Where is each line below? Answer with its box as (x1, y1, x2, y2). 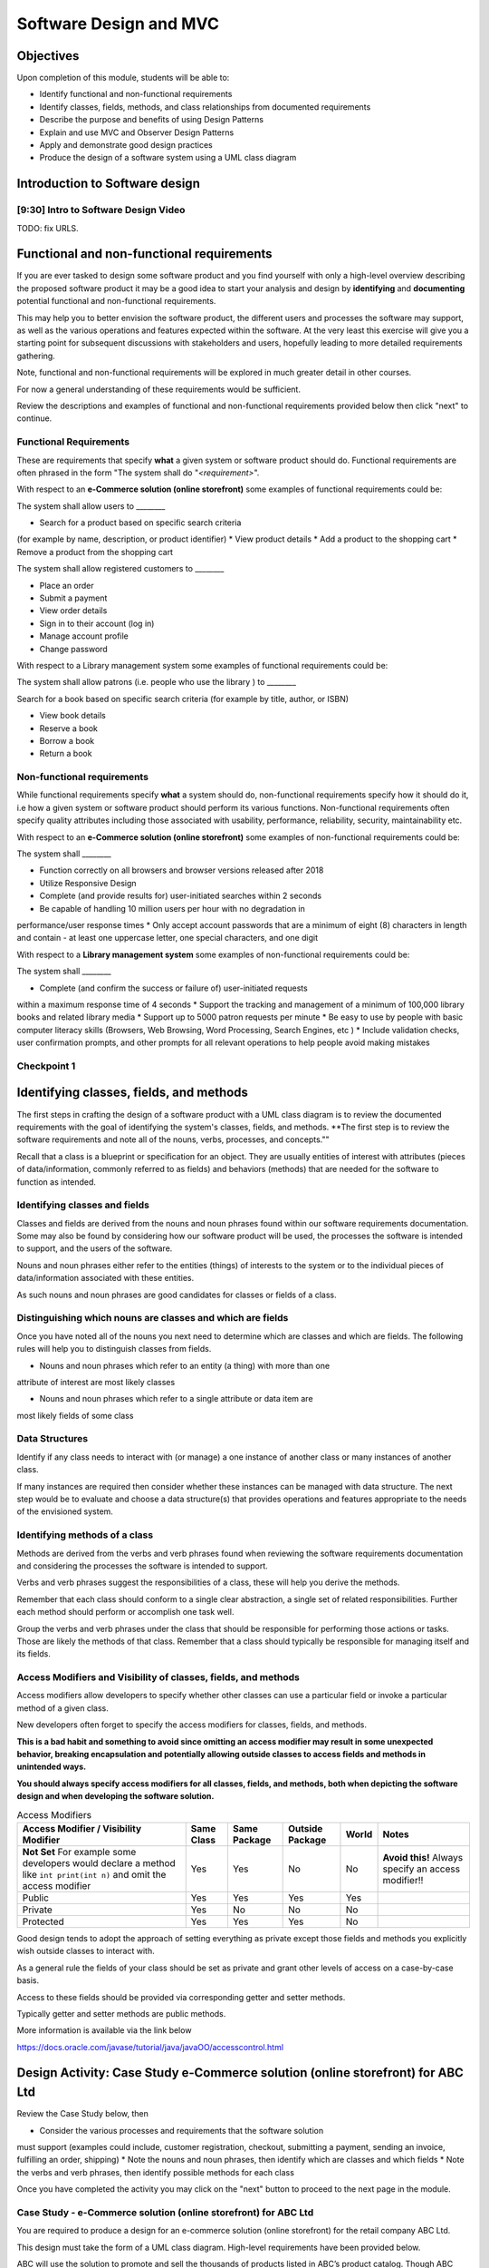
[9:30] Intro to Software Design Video (16, 204, 186, 217)
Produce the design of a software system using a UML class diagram (39, 152, 297, 163)
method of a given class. (16, 1702, 109, 1714)
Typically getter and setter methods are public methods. (16, 2008, 226, 2019)
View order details (39, 605, 108, 616)
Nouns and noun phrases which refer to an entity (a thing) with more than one (39, 1360, 331, 1371)
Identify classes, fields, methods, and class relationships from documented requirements (39, 101, 371, 112)
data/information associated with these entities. (16, 1273, 195, 1284)
